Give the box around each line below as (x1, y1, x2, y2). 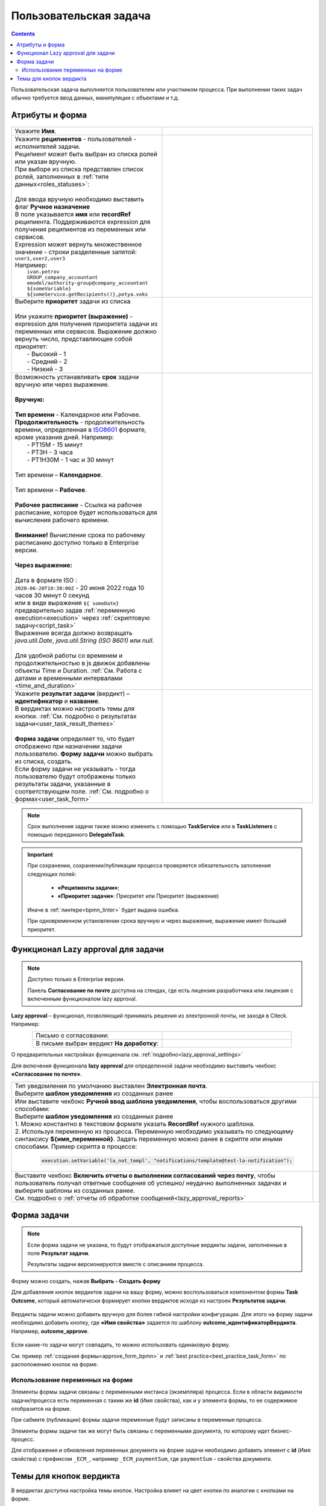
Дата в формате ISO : (14, 576, 78, 584)
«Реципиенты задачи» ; (57, 884, 120, 892)
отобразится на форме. (11, 1405, 72, 1412)
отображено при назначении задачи (14, 742, 122, 750)
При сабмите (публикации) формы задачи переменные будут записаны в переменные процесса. (11, 1416, 263, 1423)
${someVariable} (27, 285, 72, 292)
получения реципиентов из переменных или (14, 225, 146, 233)
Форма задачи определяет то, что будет (14, 734, 135, 743)
